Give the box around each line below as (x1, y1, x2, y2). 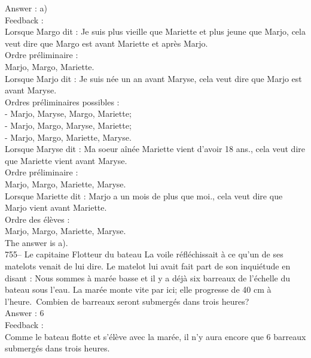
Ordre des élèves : (5, 213, 70, 225)
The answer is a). (5, 236, 68, 248)
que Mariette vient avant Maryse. (5, 154, 127, 166)
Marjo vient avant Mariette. (5, 201, 107, 214)
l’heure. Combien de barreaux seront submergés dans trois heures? (5, 295, 249, 307)
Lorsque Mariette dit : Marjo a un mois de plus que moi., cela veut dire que (5, 189, 283, 202)
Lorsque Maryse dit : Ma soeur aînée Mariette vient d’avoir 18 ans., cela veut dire (5, 142, 305, 155)
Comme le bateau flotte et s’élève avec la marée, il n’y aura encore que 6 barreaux (5, 330, 306, 342)
